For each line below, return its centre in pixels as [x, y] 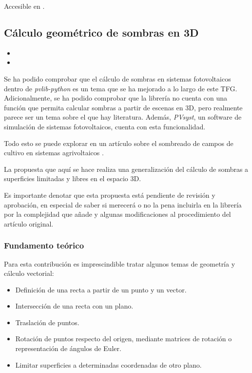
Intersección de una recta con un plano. [74, 306]
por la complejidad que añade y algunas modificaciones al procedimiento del [117, 214]
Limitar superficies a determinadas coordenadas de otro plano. [108, 364]
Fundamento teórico [44, 245]
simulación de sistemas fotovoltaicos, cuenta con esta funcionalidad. [105, 126]
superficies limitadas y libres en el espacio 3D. [73, 178]
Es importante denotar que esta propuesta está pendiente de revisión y [110, 195]
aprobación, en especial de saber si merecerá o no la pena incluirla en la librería [123, 204]
